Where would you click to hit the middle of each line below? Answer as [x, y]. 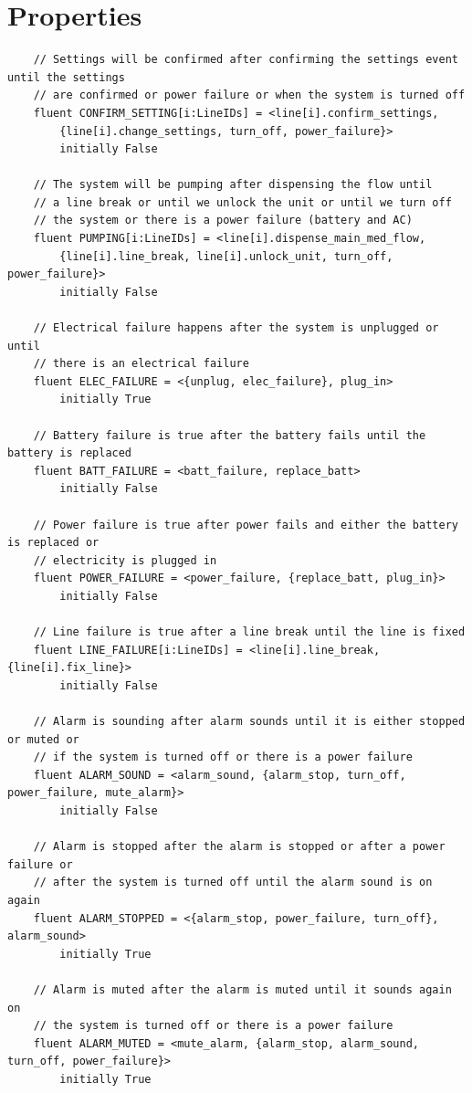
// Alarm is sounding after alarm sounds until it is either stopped [249, 722]
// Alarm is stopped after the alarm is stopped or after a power [239, 847]
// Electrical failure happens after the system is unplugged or [236, 328]
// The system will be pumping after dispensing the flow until [233, 185]
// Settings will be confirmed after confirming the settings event [246, 60]
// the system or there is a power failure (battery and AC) [223, 221]
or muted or [43, 739]
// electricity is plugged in [125, 560]
